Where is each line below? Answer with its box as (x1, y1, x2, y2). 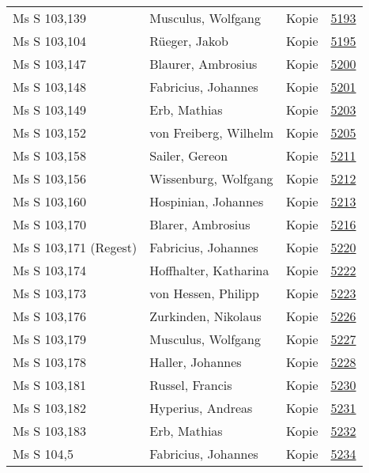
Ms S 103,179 (13, 330, 86, 348)
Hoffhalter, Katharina (149, 261, 269, 279)
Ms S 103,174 (13, 261, 86, 279)
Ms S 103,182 (13, 399, 86, 417)
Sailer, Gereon (149, 146, 228, 165)
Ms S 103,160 (13, 192, 86, 210)
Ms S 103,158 (13, 146, 86, 165)
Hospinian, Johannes (149, 192, 264, 210)
